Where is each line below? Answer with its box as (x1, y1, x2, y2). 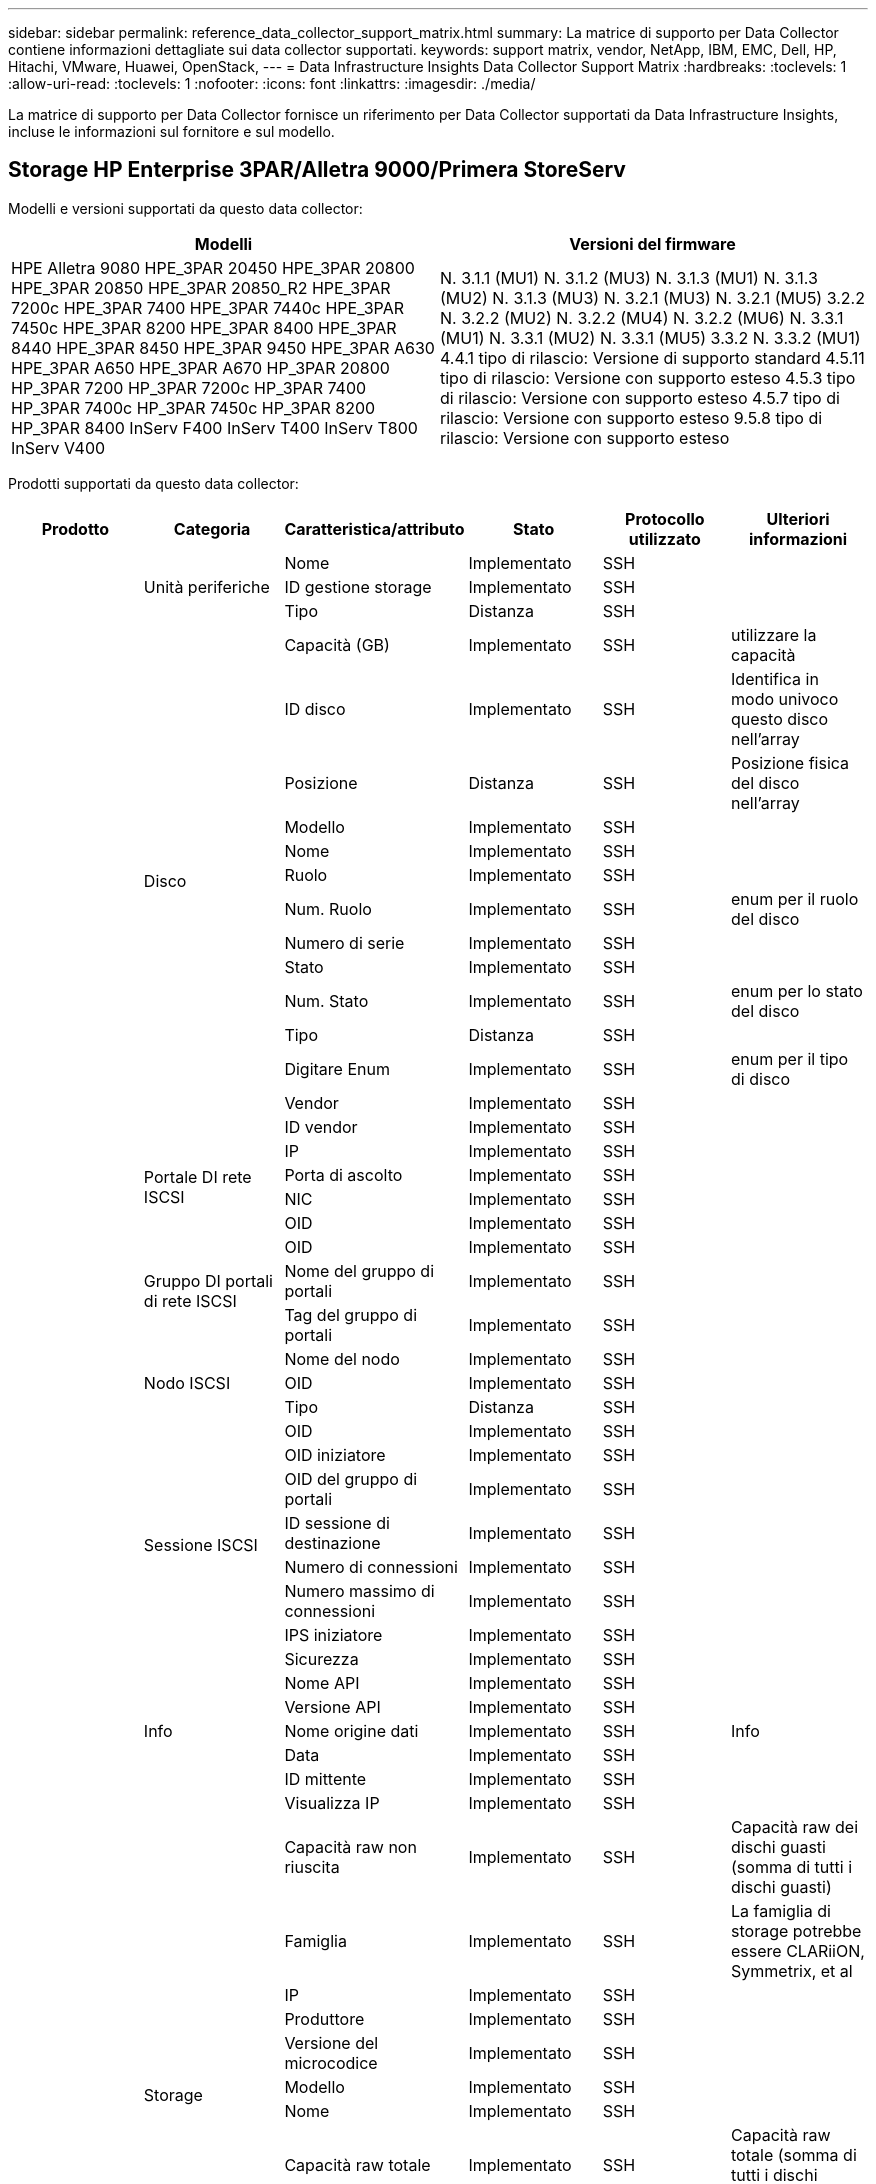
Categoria (173, 518, 251, 539)
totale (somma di (731, 2144, 857, 2165)
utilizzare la (731, 624, 817, 645)
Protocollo (625, 508, 705, 529)
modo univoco (731, 688, 839, 709)
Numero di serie (284, 932, 405, 953)
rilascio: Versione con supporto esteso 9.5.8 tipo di (440, 407, 823, 428)
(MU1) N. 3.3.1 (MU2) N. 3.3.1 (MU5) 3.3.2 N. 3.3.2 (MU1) (440, 327, 861, 348)
